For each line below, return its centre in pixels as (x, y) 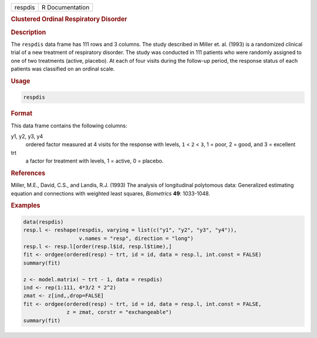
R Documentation (65, 7)
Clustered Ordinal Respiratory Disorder (69, 19)
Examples (26, 205)
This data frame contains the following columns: (69, 126)
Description (28, 32)
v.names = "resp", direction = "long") (136, 238)
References (28, 173)
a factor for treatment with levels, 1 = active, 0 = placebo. (95, 161)
